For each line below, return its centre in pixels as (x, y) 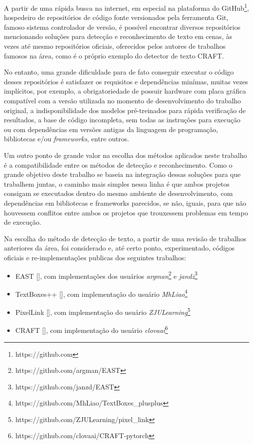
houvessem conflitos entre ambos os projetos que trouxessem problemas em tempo (126, 212)
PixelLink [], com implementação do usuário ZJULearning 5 (103, 311)
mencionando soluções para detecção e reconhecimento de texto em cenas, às (118, 36)
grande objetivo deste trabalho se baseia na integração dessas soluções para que (122, 174)
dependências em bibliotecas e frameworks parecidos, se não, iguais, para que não (125, 203)
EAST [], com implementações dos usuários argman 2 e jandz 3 (106, 275)
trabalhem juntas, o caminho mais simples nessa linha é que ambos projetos (117, 183)
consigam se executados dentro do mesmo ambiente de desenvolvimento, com (118, 193)
